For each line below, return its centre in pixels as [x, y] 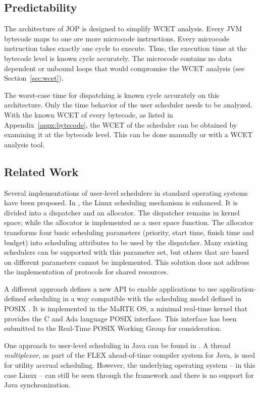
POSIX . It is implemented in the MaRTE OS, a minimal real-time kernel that [126, 308]
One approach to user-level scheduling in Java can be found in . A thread [117, 345]
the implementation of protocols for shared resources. [86, 272]
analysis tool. [24, 144]
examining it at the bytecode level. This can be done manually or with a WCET [128, 134]
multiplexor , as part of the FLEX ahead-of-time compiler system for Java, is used [130, 355]
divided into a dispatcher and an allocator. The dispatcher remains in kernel [122, 212]
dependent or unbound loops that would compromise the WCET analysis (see [124, 68]
